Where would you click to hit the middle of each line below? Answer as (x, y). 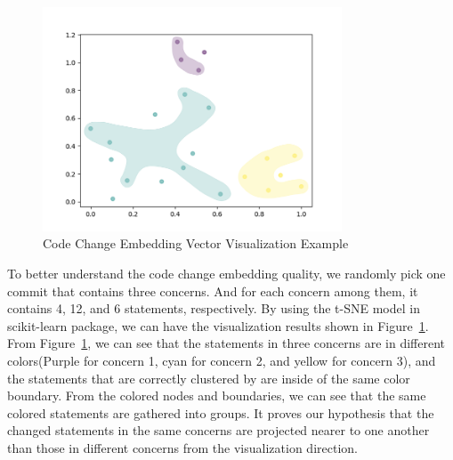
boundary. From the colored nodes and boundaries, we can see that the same (217, 395)
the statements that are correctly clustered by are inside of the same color (209, 378)
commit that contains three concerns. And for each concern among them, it (213, 291)
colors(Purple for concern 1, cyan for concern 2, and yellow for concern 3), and (222, 360)
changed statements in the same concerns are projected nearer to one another (218, 430)
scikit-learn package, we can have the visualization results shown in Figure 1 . (218, 325)
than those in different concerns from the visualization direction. (182, 447)
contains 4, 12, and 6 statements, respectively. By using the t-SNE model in (214, 308)
